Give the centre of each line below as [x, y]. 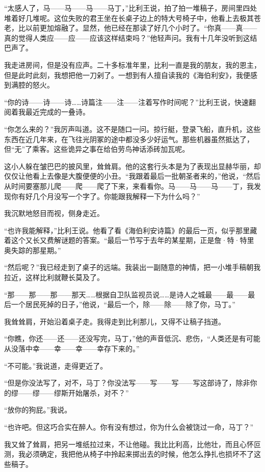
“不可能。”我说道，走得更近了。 [56, 365]
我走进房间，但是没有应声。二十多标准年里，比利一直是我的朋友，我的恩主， [132, 64]
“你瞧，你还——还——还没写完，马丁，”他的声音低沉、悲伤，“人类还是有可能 [132, 338]
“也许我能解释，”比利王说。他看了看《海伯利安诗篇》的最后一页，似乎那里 [127, 230]
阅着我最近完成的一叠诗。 [47, 112]
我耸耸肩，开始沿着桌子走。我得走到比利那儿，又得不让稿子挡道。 [115, 321]
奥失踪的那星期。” [33, 250]
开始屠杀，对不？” [98, 392]
